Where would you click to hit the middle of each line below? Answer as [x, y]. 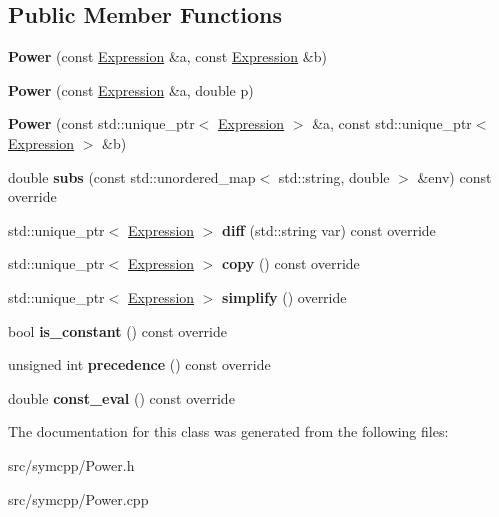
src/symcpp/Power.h [71, 464]
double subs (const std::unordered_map [132, 176]
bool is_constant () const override [118, 330]
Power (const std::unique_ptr [101, 123]
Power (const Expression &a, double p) [131, 89]
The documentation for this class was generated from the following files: [228, 431]
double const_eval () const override [121, 397]
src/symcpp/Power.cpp [78, 498]
